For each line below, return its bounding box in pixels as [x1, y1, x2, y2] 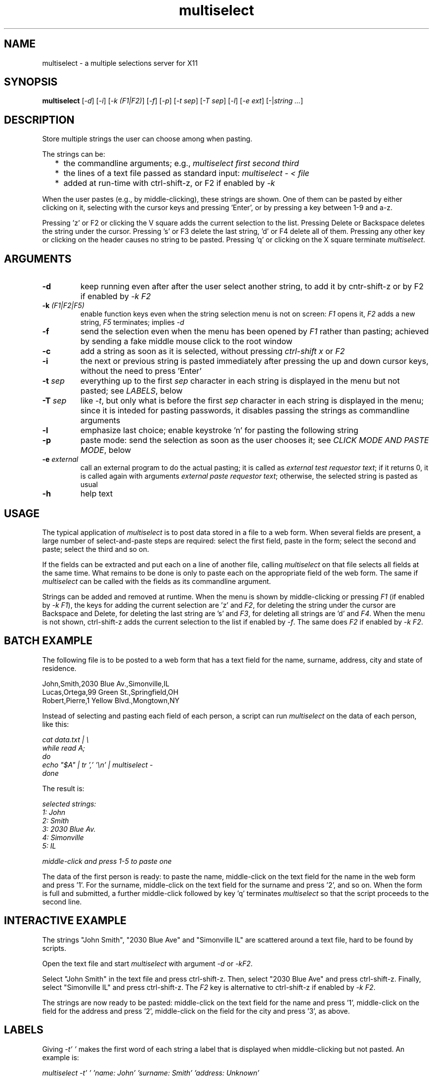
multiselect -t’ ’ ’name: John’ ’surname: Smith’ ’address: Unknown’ [42, 1068, 260, 1077]
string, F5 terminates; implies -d [80, 318, 184, 327]
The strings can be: [42, 150, 105, 159]
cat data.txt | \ [42, 735, 89, 744]
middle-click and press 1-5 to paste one [42, 856, 172, 865]
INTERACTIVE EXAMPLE [4, 914, 127, 927]
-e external [42, 455, 79, 464]
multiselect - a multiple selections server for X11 [42, 58, 198, 67]
